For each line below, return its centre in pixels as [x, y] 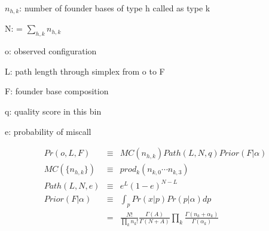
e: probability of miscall [48, 131]
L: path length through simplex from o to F [85, 71]
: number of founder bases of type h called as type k [115, 8]
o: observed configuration [51, 51]
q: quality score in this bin [53, 111]
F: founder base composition [57, 91]
